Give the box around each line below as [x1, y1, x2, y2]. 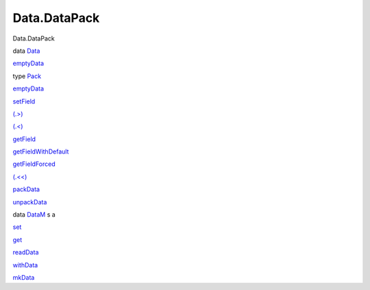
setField [12, 97, 36, 106]
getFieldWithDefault [12, 147, 69, 156]
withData [12, 261, 38, 269]
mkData [12, 273, 35, 281]
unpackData [12, 197, 47, 206]
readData [12, 248, 39, 256]
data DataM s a [12, 210, 56, 219]
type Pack [12, 72, 41, 80]
